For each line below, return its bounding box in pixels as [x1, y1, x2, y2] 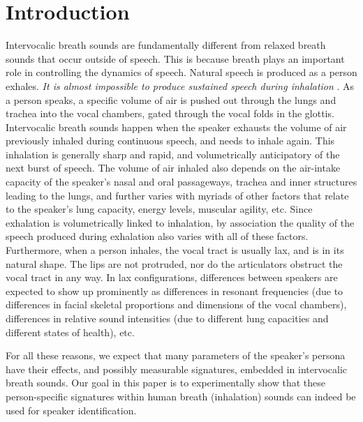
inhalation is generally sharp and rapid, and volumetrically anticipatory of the [6, 146, 340, 161]
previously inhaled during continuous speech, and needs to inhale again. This [6, 133, 335, 148]
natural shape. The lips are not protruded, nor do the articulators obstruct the [6, 256, 343, 271]
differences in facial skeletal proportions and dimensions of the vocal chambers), [6, 297, 347, 312]
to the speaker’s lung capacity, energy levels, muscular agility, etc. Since [6, 202, 313, 216]
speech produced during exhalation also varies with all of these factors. [6, 229, 309, 243]
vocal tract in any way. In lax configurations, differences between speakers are [6, 270, 338, 285]
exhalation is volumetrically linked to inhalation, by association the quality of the [6, 215, 355, 229]
